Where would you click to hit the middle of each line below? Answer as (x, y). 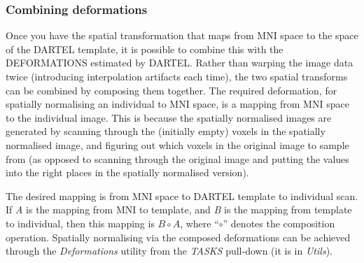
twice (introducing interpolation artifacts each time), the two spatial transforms (177, 76)
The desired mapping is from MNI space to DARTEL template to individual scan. (182, 196)
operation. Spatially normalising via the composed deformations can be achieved (178, 237)
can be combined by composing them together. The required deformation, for (171, 90)
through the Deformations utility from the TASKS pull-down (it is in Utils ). (169, 251)
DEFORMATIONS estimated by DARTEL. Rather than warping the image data (180, 63)
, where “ (199, 223)
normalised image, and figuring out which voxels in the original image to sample (177, 144)
